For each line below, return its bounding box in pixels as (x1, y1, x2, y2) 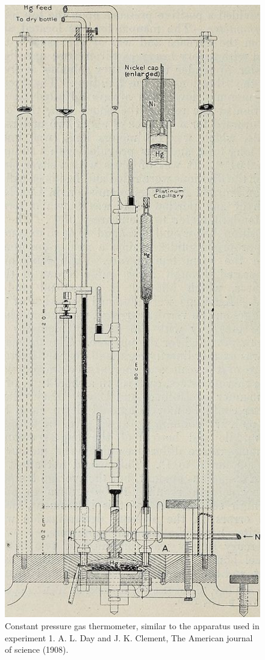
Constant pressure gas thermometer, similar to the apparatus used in (5, 620, 260, 632)
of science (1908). (5, 643, 69, 656)
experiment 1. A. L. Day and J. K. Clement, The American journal (5, 631, 253, 644)
